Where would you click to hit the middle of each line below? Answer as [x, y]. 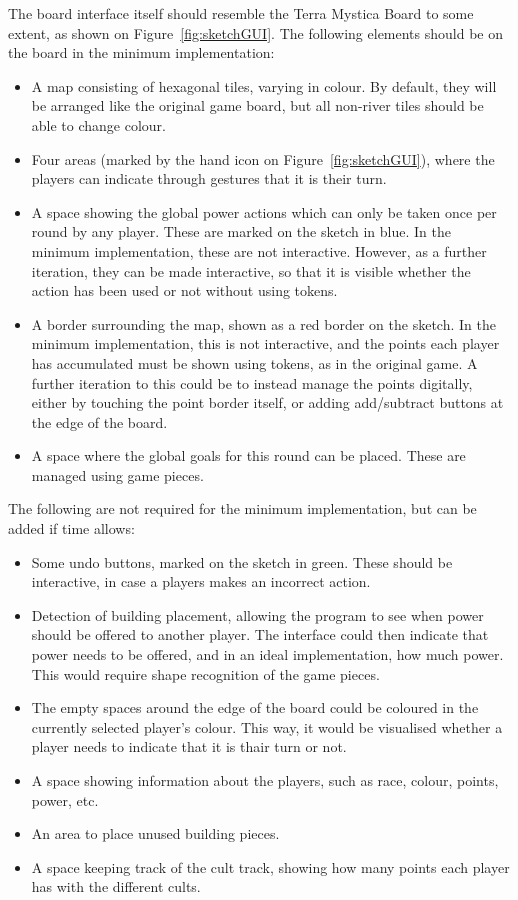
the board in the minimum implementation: [141, 52]
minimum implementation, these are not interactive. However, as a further [259, 250]
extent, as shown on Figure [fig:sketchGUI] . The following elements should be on [256, 32]
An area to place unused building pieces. [155, 833]
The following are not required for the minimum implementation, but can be [242, 508]
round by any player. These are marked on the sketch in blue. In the [241, 231]
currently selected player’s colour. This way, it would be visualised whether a [267, 726]
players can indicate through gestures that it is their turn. [209, 178]
